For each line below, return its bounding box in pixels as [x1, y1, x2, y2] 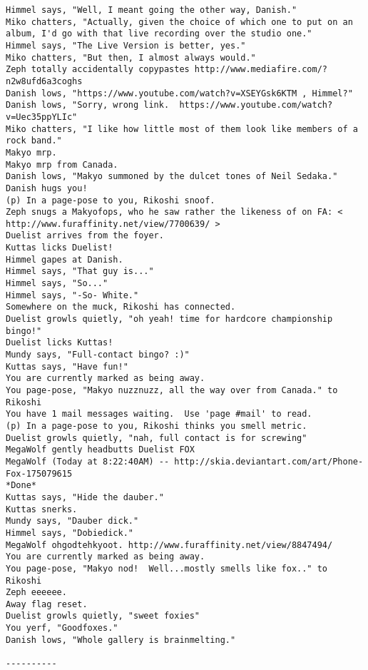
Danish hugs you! [6, 183, 88, 193]
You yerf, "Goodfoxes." [6, 623, 118, 634]
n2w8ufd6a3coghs [6, 76, 83, 86]
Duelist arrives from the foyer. [6, 230, 164, 241]
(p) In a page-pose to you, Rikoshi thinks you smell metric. [6, 420, 307, 431]
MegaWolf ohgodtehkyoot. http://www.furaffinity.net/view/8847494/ [6, 539, 333, 550]
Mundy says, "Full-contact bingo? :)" [6, 350, 190, 360]
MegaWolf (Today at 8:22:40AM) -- [6, 456, 170, 467]
